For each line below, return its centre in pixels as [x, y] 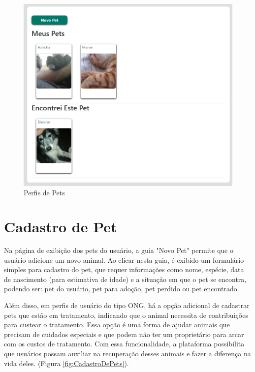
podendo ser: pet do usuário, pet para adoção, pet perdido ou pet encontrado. [122, 289]
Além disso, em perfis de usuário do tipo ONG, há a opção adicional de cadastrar [127, 305]
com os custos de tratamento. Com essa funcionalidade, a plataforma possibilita [124, 344]
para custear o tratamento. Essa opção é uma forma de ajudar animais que [117, 325]
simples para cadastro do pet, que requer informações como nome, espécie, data [124, 269]
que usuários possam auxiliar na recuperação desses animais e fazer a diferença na [127, 353]
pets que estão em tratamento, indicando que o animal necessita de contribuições [126, 315]
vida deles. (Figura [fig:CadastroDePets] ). [66, 363]
